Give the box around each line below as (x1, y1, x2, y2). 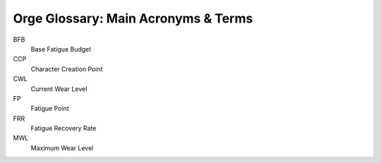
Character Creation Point (30, 64, 103, 73)
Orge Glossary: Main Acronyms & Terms (13, 11, 253, 26)
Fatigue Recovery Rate (30, 124, 97, 133)
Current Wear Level (30, 85, 87, 93)
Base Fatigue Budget (30, 44, 92, 53)
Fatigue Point (30, 104, 70, 113)
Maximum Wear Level (30, 143, 94, 152)
